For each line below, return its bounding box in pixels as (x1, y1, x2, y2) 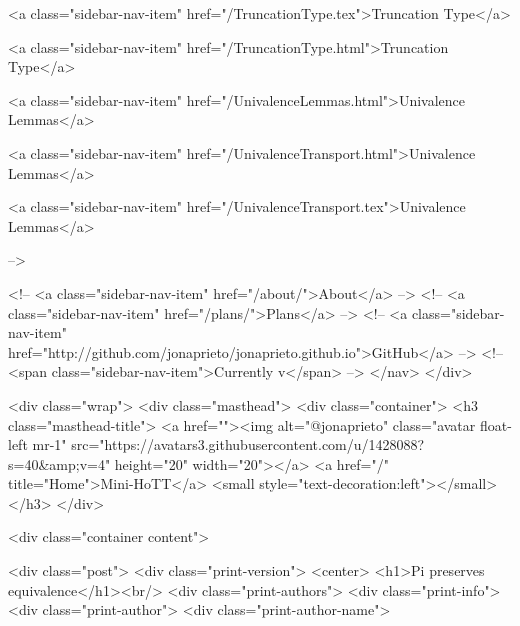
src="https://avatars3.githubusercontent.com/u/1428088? (71, 434, 425, 455)
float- (479, 414, 512, 435)
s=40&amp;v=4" (8, 453, 111, 474)
